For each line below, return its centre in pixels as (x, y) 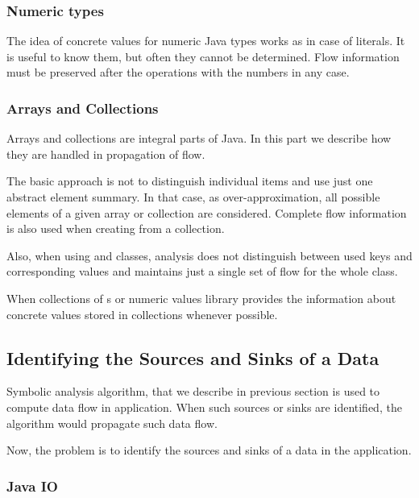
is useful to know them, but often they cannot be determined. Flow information (203, 56)
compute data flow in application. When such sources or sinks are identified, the (204, 407)
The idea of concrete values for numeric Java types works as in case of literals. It (206, 41)
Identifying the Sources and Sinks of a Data (193, 357)
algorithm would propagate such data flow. (112, 423)
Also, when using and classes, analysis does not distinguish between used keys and (209, 255)
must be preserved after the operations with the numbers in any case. (178, 72)
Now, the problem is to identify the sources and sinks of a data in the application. (209, 450)
